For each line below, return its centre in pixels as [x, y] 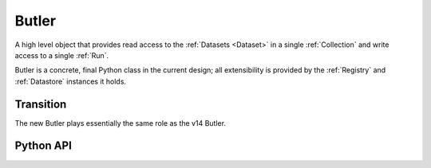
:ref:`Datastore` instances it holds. [71, 81]
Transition [41, 104]
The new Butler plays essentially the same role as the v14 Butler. [121, 123]
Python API [43, 146]
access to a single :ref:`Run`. [62, 55]
